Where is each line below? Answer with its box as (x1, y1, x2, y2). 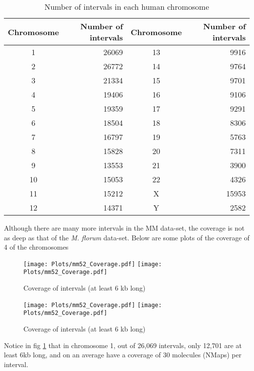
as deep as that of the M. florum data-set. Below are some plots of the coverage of (4, 232, 250, 242)
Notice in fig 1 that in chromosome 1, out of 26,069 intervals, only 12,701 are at (4, 340, 242, 350)
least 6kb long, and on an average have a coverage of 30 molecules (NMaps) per (4, 350, 242, 360)
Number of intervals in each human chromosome (44, 1, 209, 12)
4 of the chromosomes (4, 242, 69, 252)
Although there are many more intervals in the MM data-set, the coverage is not (4, 223, 245, 233)
